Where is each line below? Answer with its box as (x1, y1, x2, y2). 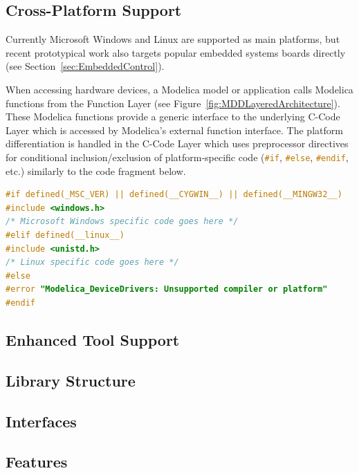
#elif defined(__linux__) (6, 230, 125, 240)
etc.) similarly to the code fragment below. (6, 163, 186, 178)
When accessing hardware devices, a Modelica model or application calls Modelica (6, 82, 353, 96)
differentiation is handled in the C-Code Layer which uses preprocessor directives (6, 136, 349, 151)
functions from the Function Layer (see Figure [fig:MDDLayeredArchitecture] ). (6, 95, 340, 110)
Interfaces (6, 410, 77, 432)
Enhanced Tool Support (6, 328, 180, 350)
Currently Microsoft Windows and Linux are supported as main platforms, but (6, 32, 340, 46)
